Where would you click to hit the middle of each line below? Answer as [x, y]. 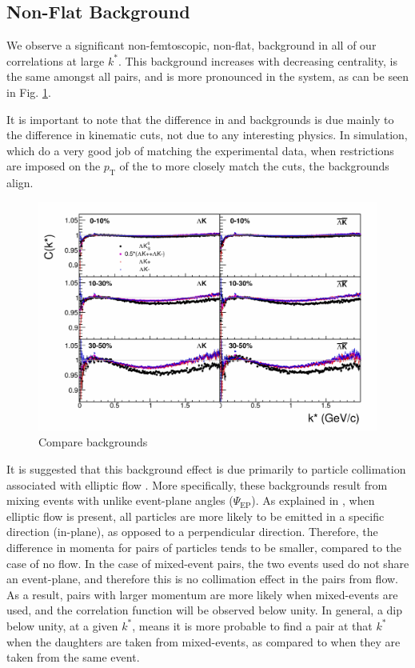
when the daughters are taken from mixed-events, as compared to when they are [204, 641]
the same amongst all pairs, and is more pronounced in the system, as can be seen [208, 76]
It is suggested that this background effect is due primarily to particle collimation [206, 469]
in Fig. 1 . [29, 92]
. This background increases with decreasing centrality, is [257, 60]
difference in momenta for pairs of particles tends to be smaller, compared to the [204, 548]
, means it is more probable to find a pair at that [252, 625]
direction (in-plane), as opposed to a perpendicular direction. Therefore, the [192, 532]
